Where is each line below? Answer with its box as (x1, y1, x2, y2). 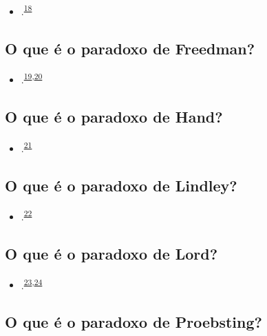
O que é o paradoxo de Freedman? (5, 37, 255, 59)
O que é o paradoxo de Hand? (5, 106, 223, 127)
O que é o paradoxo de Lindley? (5, 174, 237, 196)
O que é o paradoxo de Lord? (5, 243, 218, 264)
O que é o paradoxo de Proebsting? (5, 311, 262, 333)
